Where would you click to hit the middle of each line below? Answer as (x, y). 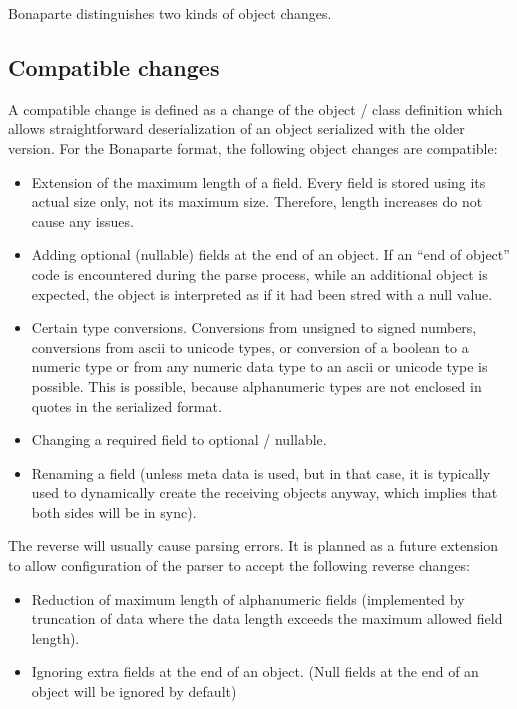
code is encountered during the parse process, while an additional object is (259, 273)
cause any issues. (82, 220)
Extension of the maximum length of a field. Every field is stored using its (258, 181)
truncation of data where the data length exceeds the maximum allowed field (267, 618)
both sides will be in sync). (114, 511)
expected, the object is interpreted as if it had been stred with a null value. (262, 293)
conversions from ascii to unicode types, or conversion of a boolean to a (250, 346)
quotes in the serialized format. (126, 405)
